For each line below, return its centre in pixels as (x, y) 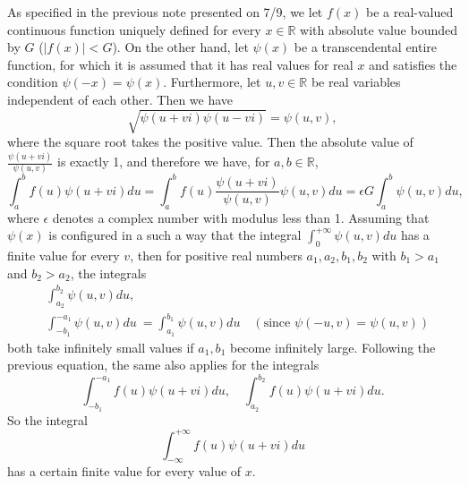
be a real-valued (409, 12)
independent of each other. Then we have (120, 99)
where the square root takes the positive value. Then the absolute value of (210, 142)
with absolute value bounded (379, 29)
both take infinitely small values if (101, 347)
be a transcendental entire (366, 47)
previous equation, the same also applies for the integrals (163, 365)
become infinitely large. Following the (333, 347)
